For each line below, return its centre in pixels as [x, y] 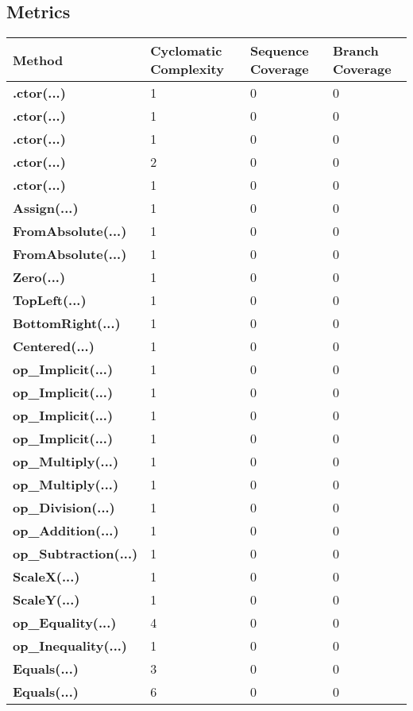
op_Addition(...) [66, 531]
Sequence [279, 51]
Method [38, 60]
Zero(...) [39, 277]
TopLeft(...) [50, 300]
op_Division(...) [64, 508]
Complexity [187, 69]
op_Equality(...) [65, 623]
